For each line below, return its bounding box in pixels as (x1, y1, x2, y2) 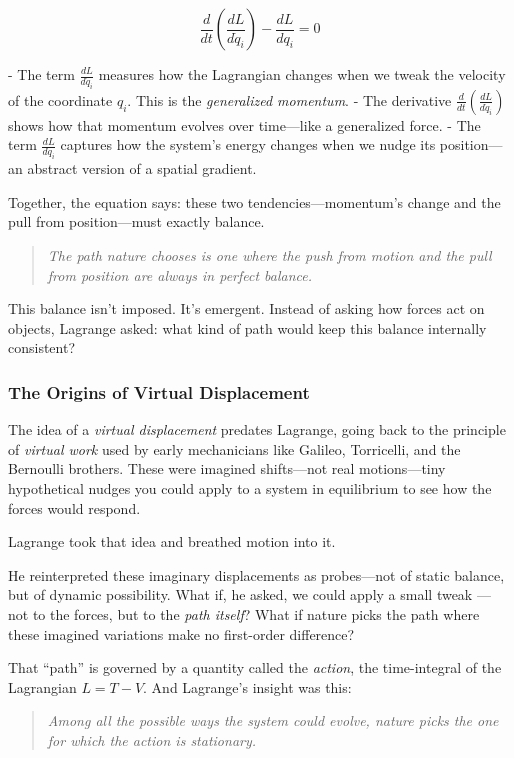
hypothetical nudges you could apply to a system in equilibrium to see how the (8, 477, 492, 498)
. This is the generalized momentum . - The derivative (127, 89, 452, 110)
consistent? (8, 337, 76, 358)
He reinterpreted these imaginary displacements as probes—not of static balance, (8, 564, 505, 585)
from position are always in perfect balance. (47, 264, 313, 285)
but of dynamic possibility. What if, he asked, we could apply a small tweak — (8, 584, 491, 605)
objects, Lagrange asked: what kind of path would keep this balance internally (8, 317, 487, 338)
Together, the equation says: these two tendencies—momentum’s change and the (8, 191, 501, 212)
